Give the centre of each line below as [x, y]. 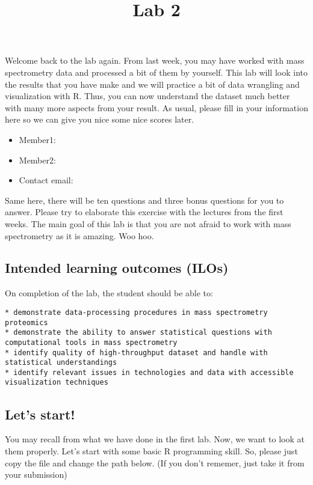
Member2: [37, 160]
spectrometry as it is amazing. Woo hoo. [79, 235]
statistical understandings [61, 363]
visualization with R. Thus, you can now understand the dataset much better [147, 96]
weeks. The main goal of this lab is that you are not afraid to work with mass [148, 223]
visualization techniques [57, 383]
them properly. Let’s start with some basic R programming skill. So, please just [151, 450]
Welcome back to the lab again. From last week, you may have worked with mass [155, 60]
